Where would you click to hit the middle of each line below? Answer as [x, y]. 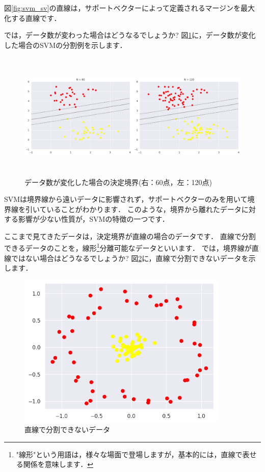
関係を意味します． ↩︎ [58, 464]
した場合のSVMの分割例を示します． [65, 45]
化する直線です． [33, 18]
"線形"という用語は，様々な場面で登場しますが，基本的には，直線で [129, 454]
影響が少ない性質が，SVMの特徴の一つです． [94, 219]
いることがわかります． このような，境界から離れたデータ [144, 209]
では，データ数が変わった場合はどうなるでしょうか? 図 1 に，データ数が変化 [130, 35]
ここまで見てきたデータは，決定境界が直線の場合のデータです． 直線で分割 [130, 236]
